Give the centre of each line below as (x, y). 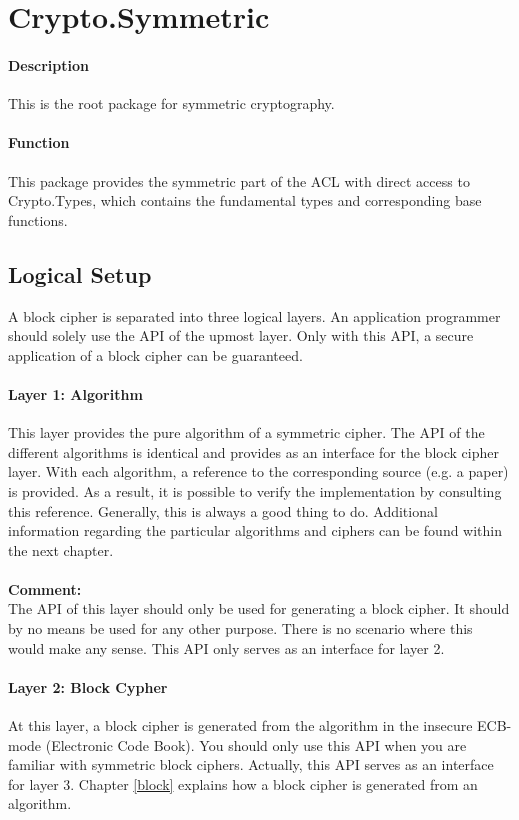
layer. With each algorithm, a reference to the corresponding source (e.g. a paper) (258, 471)
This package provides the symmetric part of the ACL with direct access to (239, 180)
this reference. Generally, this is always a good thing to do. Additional (223, 510)
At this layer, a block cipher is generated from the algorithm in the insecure (240, 725)
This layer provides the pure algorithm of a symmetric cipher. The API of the (246, 432)
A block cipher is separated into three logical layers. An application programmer (254, 315)
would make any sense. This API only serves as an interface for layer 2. (226, 647)
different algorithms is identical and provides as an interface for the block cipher (253, 451)
